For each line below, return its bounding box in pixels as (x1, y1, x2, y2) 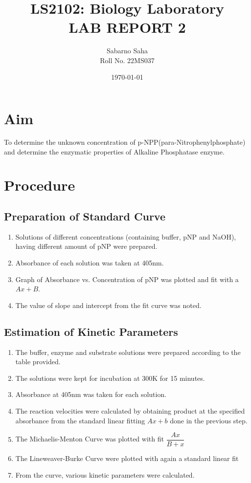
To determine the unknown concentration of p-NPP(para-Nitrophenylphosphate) (4, 137, 246, 147)
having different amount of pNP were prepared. (15, 241, 158, 251)
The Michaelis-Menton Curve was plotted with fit (15, 434, 164, 444)
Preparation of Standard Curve (4, 208, 165, 223)
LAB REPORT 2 (68, 17, 186, 37)
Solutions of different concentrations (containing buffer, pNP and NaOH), (15, 231, 236, 241)
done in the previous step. (170, 415, 248, 425)
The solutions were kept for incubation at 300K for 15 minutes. (15, 373, 205, 383)
